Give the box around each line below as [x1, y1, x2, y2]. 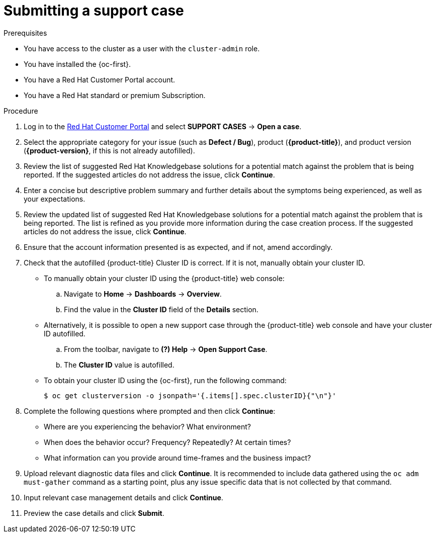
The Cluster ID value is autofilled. [64, 360, 175, 369]
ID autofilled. [44, 329, 85, 338]
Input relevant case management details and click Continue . [24, 493, 223, 502]
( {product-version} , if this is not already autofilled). [24, 146, 195, 155]
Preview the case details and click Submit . [24, 508, 164, 517]
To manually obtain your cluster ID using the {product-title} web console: [44, 274, 285, 283]
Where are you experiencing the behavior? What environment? [44, 422, 251, 431]
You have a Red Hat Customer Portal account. [24, 75, 176, 84]
